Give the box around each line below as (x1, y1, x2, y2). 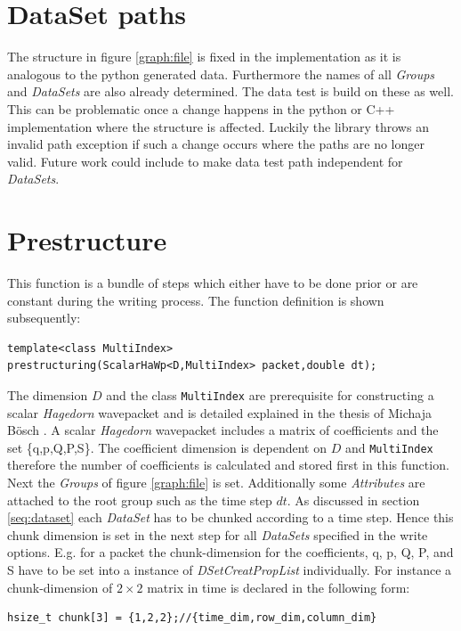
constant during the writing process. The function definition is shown (7, 291, 384, 309)
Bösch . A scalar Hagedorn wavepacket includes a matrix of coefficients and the (7, 421, 439, 439)
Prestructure (7, 222, 167, 258)
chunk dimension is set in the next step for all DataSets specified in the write (7, 525, 428, 544)
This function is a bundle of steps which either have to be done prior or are (7, 274, 418, 291)
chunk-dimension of (7, 578, 113, 596)
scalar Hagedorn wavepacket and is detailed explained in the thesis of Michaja (7, 403, 432, 422)
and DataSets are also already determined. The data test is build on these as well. (7, 82, 454, 101)
